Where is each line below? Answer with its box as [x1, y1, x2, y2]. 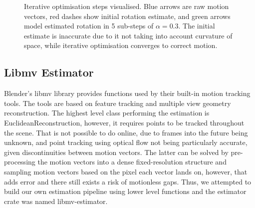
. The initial [178, 20, 215, 31]
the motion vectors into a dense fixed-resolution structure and [37, 156, 227, 167]
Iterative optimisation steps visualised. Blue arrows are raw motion [24, 1, 229, 11]
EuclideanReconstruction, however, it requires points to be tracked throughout [4, 117, 245, 127]
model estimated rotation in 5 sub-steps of [24, 20, 154, 31]
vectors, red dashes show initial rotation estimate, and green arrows [24, 10, 231, 21]
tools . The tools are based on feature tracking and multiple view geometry [4, 97, 231, 108]
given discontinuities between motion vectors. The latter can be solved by [4, 146, 229, 157]
